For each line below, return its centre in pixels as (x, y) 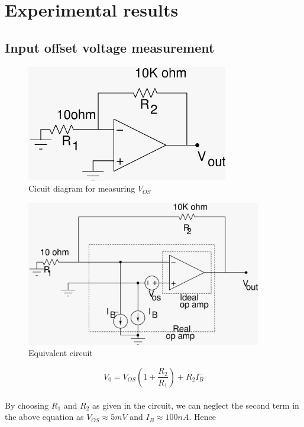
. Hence (202, 417)
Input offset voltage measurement (110, 47)
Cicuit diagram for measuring (82, 188)
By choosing (27, 405)
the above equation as (44, 417)
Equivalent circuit (61, 353)
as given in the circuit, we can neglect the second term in (196, 405)
